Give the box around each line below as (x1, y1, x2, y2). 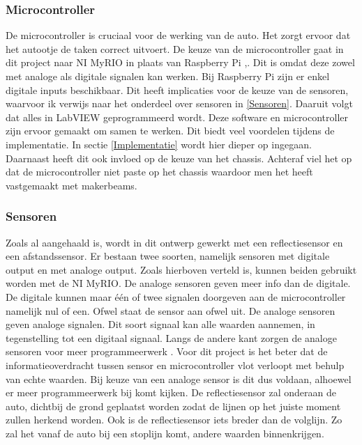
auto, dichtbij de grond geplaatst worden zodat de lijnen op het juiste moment (6, 398, 341, 413)
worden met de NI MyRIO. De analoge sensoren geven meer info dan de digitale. (6, 276, 351, 290)
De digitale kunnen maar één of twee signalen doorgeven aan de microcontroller (6, 289, 346, 304)
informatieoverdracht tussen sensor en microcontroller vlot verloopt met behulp (6, 357, 345, 372)
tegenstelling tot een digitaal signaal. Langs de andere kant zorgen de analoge (6, 330, 337, 345)
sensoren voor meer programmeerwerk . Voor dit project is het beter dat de (6, 344, 328, 359)
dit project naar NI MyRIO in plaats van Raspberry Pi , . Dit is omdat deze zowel (6, 55, 355, 70)
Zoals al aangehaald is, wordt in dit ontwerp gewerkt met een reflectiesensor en (6, 235, 343, 249)
